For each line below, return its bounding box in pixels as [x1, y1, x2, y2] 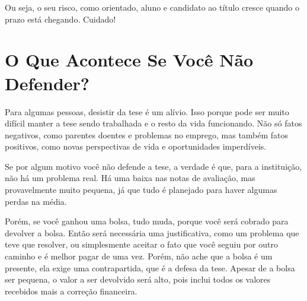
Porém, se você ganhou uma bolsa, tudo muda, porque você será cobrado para [5, 215, 289, 227]
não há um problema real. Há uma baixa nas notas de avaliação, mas [5, 172, 255, 184]
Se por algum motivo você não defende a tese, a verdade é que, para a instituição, [5, 160, 302, 172]
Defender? [5, 71, 90, 95]
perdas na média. [5, 195, 67, 207]
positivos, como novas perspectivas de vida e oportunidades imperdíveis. [5, 140, 267, 153]
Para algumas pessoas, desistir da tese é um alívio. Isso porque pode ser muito [5, 105, 289, 118]
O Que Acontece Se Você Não [5, 47, 254, 72]
